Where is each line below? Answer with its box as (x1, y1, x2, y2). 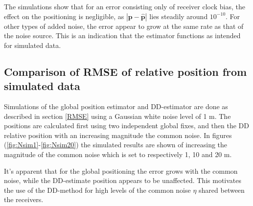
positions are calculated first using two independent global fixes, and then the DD (4, 120, 249, 131)
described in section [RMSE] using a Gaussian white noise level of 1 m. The (4, 111, 231, 121)
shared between (199, 184, 245, 195)
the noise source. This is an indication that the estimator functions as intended (4, 30, 241, 41)
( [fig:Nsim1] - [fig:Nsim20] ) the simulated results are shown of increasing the (4, 139, 228, 150)
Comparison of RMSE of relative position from (4, 64, 247, 79)
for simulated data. (4, 40, 61, 50)
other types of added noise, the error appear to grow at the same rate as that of (4, 21, 244, 31)
